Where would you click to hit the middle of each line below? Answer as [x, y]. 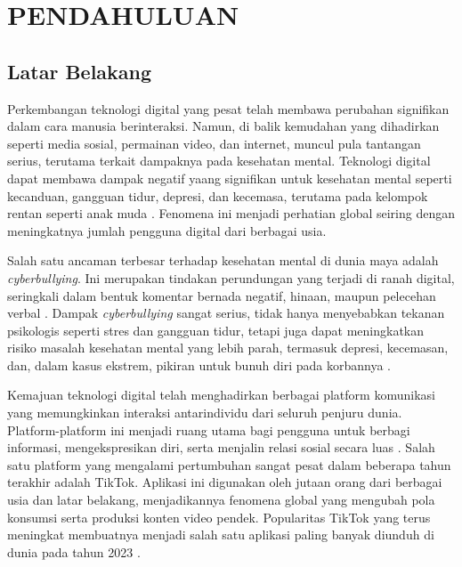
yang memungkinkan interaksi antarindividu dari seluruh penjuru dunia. [205, 413]
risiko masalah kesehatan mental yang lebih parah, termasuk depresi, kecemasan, [228, 348]
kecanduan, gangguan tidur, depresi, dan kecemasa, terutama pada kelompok [218, 195]
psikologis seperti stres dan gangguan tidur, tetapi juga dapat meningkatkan [216, 330]
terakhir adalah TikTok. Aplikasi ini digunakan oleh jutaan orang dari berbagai [225, 482]
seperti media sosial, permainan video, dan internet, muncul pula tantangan [214, 143]
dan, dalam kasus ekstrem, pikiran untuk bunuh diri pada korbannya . [199, 364]
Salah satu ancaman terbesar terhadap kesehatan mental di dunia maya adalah [223, 260]
